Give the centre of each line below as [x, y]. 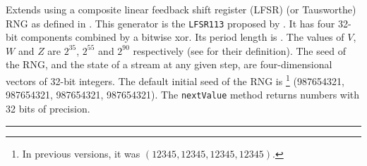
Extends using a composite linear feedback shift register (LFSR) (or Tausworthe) [181, 9]
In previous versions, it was [81, 153]
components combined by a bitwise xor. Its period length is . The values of [182, 37]
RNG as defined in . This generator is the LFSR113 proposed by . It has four [170, 23]
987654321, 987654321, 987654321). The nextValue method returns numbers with [183, 95]
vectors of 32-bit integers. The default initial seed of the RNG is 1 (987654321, [175, 80]
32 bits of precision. [48, 108]
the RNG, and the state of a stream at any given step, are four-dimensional [169, 64]
